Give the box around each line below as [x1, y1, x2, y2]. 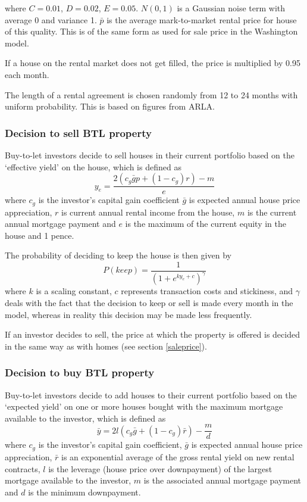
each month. [5, 68, 49, 80]
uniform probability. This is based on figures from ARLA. [5, 100, 215, 113]
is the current [247, 205, 297, 218]
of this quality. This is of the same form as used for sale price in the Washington [5, 25, 298, 38]
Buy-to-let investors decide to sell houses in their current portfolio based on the [5, 148, 295, 161]
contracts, [5, 462, 40, 475]
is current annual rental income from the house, [61, 205, 235, 218]
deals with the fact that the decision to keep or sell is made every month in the [5, 297, 293, 309]
